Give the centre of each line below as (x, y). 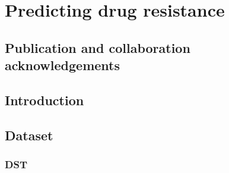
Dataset (29, 135)
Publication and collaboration (98, 47)
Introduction (44, 100)
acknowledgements (62, 65)
